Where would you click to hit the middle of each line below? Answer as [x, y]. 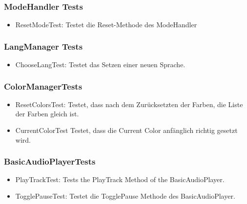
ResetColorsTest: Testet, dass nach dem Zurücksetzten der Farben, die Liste [129, 104]
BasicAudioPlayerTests [50, 161]
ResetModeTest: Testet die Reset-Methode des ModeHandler [106, 25]
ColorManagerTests [43, 86]
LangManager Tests [43, 46]
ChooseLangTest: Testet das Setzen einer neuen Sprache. [100, 65]
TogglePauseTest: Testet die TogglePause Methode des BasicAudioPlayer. [125, 196]
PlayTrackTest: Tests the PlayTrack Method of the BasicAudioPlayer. [120, 179]
